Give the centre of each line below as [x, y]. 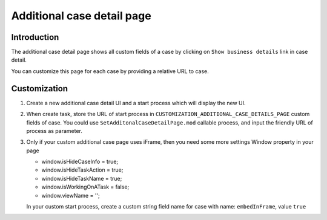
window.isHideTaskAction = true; [82, 170]
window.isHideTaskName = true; [82, 178]
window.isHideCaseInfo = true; [80, 162]
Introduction [35, 37]
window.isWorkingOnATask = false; [85, 187]
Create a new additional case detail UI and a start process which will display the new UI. [136, 103]
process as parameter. [54, 131]
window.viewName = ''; [71, 195]
